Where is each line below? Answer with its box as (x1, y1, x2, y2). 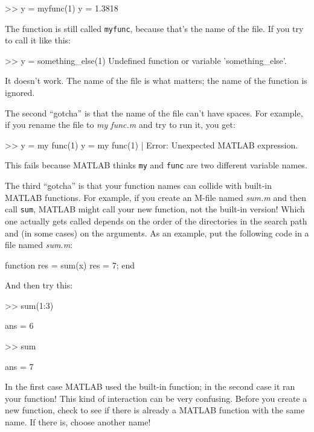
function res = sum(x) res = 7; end (5, 258, 135, 271)
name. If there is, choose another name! (5, 416, 151, 428)
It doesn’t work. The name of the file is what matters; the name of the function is (5, 74, 307, 87)
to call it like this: (5, 34, 71, 46)
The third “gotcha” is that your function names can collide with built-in (5, 179, 272, 192)
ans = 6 (5, 319, 34, 332)
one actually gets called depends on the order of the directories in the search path (5, 214, 307, 227)
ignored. (5, 86, 35, 99)
